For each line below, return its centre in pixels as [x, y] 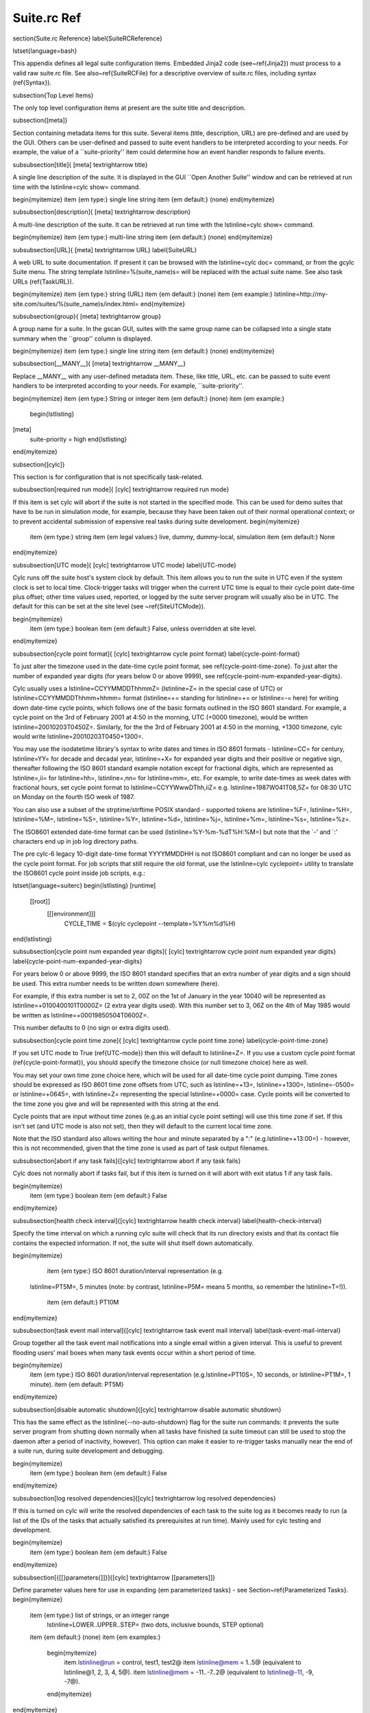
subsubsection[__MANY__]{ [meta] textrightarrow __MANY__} [99, 364]
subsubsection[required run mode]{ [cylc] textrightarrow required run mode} [121, 489]
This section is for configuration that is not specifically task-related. [108, 477]
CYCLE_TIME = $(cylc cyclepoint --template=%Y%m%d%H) [150, 923]
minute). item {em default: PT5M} [77, 1384]
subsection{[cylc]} [39, 464]
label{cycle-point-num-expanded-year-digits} [77, 961]
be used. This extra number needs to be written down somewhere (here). [116, 983]
